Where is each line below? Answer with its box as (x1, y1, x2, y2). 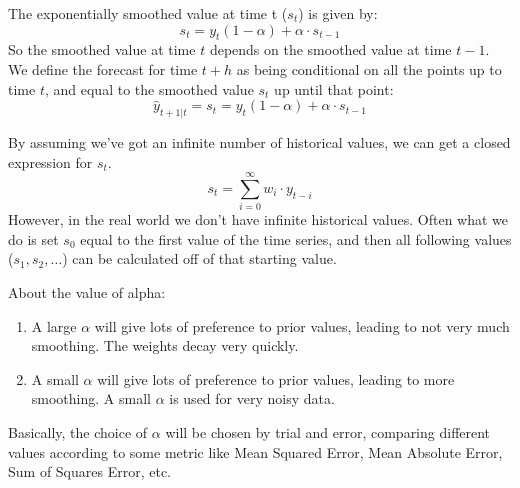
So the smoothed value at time (8, 39, 196, 60)
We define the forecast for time (8, 58, 198, 79)
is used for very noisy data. (169, 388, 335, 409)
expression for (8, 151, 93, 172)
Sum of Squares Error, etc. (8, 461, 172, 482)
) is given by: (298, 3, 378, 23)
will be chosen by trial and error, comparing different (165, 422, 491, 443)
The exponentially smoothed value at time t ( (8, 3, 288, 23)
